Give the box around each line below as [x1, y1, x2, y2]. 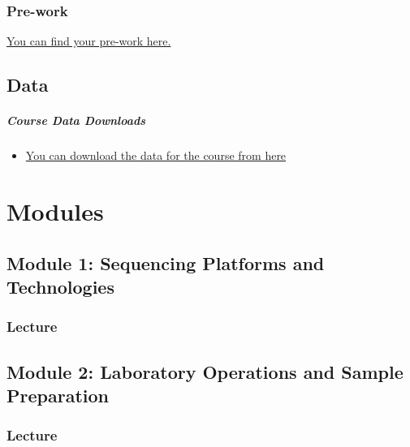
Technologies [6, 273, 114, 299]
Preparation [6, 382, 109, 407]
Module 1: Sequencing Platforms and [6, 250, 325, 275]
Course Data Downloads [6, 112, 145, 129]
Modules [6, 194, 104, 227]
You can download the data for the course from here [25, 147, 287, 164]
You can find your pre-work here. [6, 32, 171, 49]
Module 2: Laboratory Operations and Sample [6, 359, 404, 384]
